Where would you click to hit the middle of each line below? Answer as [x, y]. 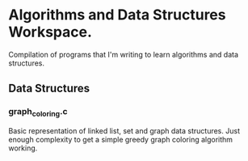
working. [23, 148]
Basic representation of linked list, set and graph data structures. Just [124, 130]
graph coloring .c [38, 112]
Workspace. [50, 32]
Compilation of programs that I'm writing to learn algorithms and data [124, 54]
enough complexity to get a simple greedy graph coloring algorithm [120, 139]
